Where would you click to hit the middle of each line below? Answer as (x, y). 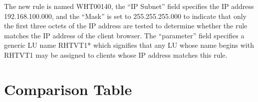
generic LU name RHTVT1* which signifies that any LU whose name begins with (129, 45)
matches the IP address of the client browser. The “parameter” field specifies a (124, 35)
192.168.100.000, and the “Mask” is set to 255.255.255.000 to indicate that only (125, 16)
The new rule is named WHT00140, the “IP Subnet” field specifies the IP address (129, 6)
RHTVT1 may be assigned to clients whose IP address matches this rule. (116, 54)
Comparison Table (68, 89)
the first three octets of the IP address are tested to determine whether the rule (126, 26)
